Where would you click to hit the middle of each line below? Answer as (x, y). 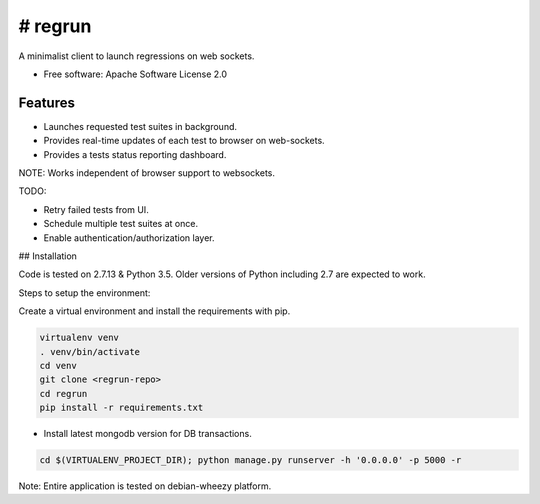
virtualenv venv (79, 338)
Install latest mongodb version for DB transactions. (147, 434)
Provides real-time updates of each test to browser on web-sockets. (184, 141)
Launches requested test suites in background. (140, 126)
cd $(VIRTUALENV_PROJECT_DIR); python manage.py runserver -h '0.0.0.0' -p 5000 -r (250, 460)
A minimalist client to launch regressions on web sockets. (136, 56)
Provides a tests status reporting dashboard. (135, 154)
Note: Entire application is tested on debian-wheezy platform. (145, 486)
